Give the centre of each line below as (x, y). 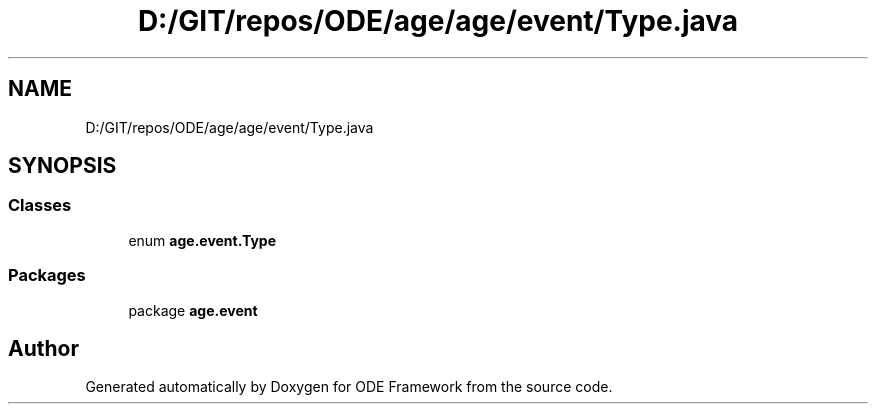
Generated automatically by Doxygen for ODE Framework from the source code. (349, 387)
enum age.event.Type (202, 240)
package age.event (193, 310)
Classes (40, 205)
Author (43, 348)
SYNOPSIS (62, 166)
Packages (47, 275)
